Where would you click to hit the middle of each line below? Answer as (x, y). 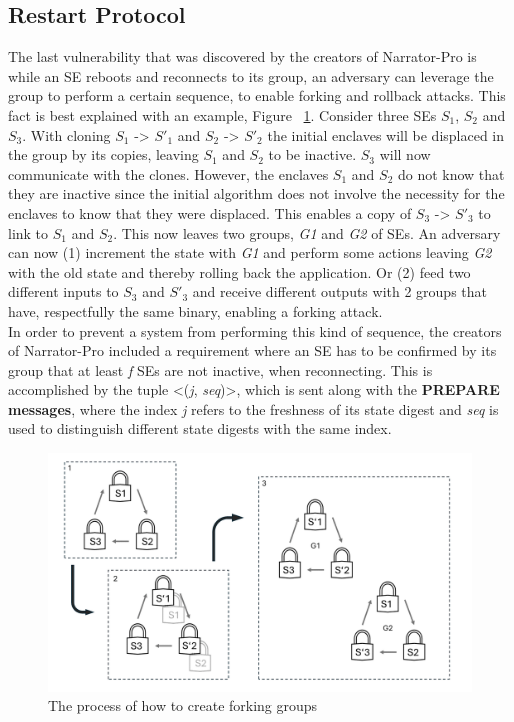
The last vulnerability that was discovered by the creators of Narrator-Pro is (242, 56)
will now (405, 154)
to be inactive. (312, 154)
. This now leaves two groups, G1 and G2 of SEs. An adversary (307, 232)
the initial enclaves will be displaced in (386, 134)
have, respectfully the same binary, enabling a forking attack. (195, 310)
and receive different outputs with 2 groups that (340, 291)
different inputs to (63, 291)
